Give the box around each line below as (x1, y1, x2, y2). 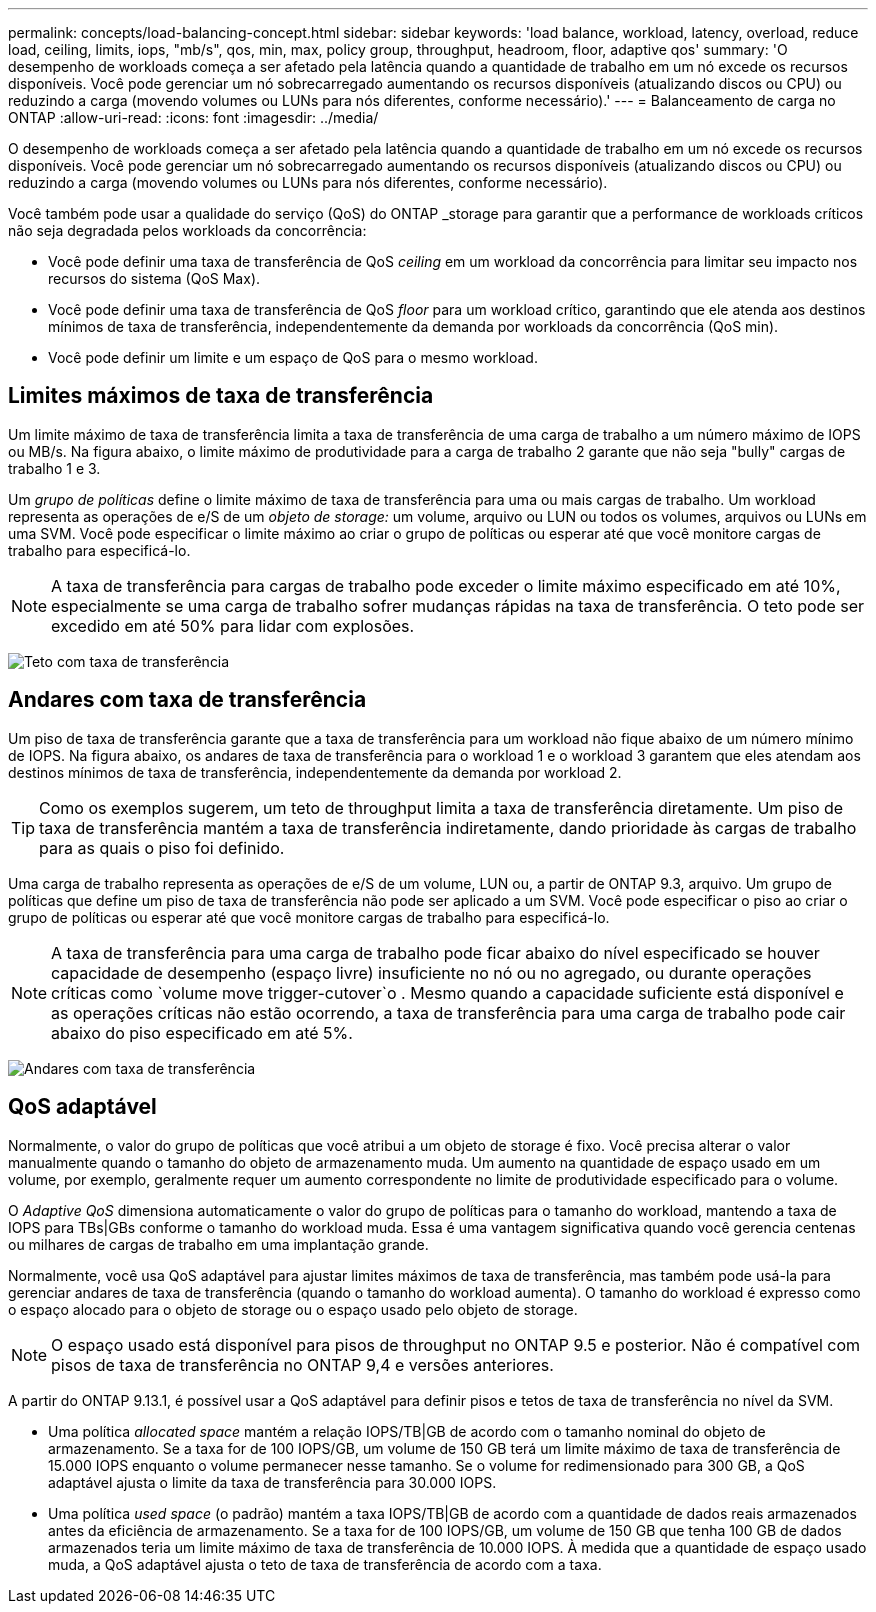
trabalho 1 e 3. (8, 459, 101, 477)
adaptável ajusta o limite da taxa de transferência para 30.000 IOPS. (48, 1473, 497, 1491)
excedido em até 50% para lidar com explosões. (51, 615, 415, 636)
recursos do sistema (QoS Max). (48, 270, 261, 287)
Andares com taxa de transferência (8, 687, 367, 713)
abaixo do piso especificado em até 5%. (51, 1022, 353, 1043)
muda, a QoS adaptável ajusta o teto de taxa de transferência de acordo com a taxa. (48, 1555, 602, 1573)
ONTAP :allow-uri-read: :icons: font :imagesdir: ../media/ (8, 109, 379, 126)
